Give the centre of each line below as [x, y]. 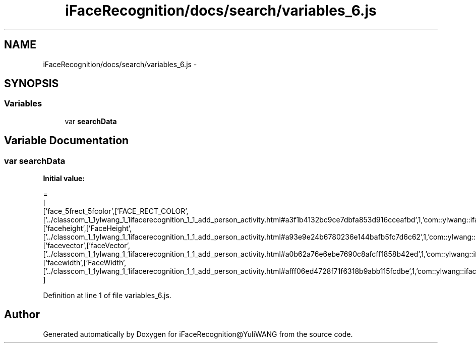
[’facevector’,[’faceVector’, [86, 246]
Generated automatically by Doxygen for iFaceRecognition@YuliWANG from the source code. [198, 334]
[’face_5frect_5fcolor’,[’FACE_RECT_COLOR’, [116, 211]
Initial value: [64, 179]
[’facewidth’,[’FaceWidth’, [85, 263]
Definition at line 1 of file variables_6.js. [107, 296]
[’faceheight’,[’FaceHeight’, [87, 228]
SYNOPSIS [32, 84]
